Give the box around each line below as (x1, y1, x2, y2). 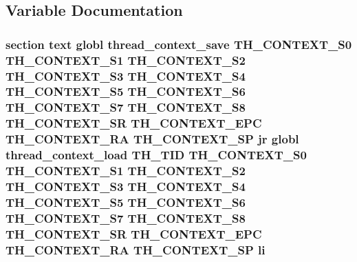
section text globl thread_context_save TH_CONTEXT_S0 (6, 35, 352, 52)
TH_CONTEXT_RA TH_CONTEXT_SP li (6, 241, 266, 258)
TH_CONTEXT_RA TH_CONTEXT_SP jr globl (6, 130, 299, 148)
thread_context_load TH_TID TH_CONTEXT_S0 (6, 146, 307, 163)
